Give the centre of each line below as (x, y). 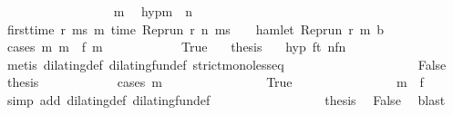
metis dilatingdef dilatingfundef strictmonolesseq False (226, 64)
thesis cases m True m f (215, 82)
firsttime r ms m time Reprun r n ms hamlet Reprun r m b (196, 29)
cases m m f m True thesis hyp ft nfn (176, 47)
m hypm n (153, 11)
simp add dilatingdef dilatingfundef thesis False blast (226, 99)
